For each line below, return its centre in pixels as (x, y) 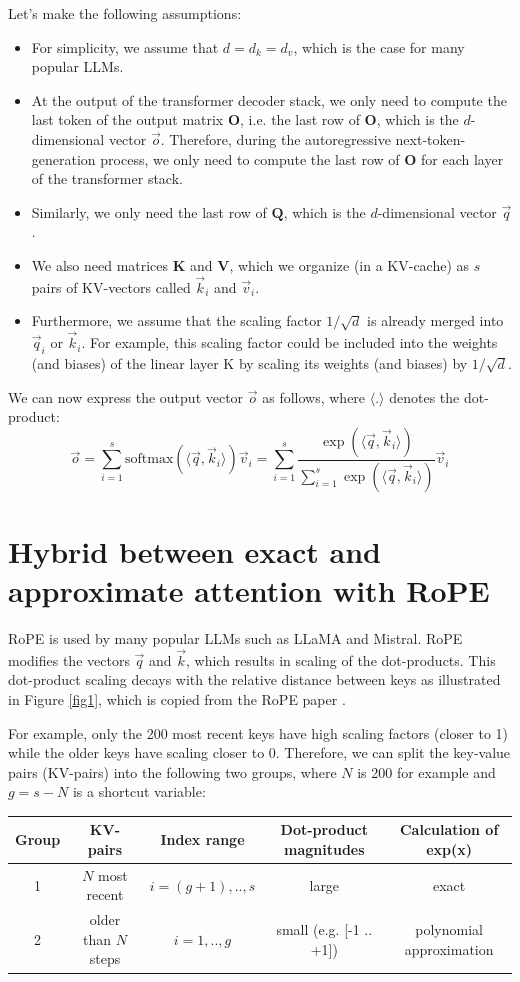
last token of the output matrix (127, 119)
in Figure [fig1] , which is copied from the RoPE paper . (177, 698)
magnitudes (324, 848)
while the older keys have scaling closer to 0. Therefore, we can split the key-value (259, 752)
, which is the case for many (379, 46)
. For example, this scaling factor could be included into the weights (289, 342)
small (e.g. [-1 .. (324, 929)
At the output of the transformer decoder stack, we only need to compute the (269, 99)
